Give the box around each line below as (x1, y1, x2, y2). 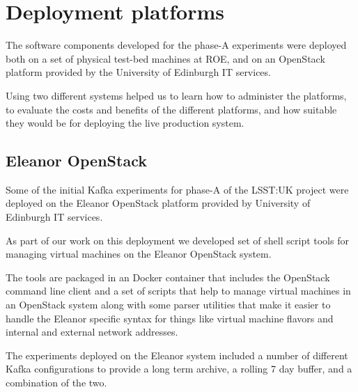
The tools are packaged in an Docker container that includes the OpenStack (6, 269, 330, 284)
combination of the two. (6, 375, 107, 390)
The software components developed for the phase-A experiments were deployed (6, 38, 347, 52)
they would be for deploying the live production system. (6, 116, 244, 130)
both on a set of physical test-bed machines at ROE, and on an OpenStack (6, 51, 325, 65)
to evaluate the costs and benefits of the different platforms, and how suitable (6, 102, 337, 116)
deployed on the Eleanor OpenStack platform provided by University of (6, 196, 311, 210)
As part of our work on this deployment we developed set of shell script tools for (6, 233, 349, 247)
